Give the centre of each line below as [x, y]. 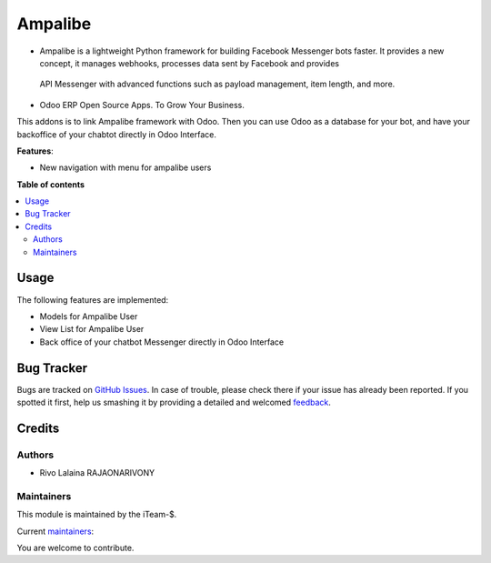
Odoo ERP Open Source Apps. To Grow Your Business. [142, 105]
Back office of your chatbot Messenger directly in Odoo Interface [162, 342]
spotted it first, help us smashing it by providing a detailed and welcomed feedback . [174, 402]
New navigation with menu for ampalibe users [125, 167]
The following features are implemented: [93, 299]
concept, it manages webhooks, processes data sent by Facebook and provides [190, 63]
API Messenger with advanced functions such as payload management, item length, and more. [217, 84]
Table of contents [51, 184]
